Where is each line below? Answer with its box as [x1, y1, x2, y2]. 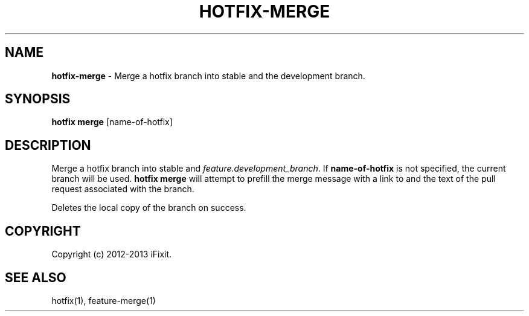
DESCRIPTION [5, 137, 91, 153]
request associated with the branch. [51, 184, 194, 195]
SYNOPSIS [5, 91, 71, 107]
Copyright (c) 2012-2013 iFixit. [51, 249, 172, 260]
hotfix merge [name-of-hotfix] [51, 117, 173, 127]
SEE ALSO [5, 269, 66, 285]
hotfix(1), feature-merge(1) [51, 295, 156, 306]
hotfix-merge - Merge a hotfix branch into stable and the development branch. [51, 70, 365, 81]
